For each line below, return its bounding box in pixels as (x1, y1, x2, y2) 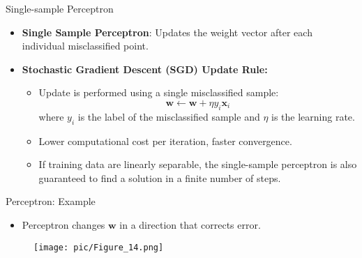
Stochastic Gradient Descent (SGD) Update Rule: (22, 61, 268, 76)
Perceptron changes (22, 217, 105, 232)
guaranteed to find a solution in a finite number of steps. (38, 170, 281, 185)
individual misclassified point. (22, 38, 149, 53)
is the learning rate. (271, 109, 355, 123)
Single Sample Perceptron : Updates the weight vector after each (22, 24, 312, 39)
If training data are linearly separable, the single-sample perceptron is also (38, 157, 357, 172)
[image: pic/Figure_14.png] (33, 242, 164, 252)
